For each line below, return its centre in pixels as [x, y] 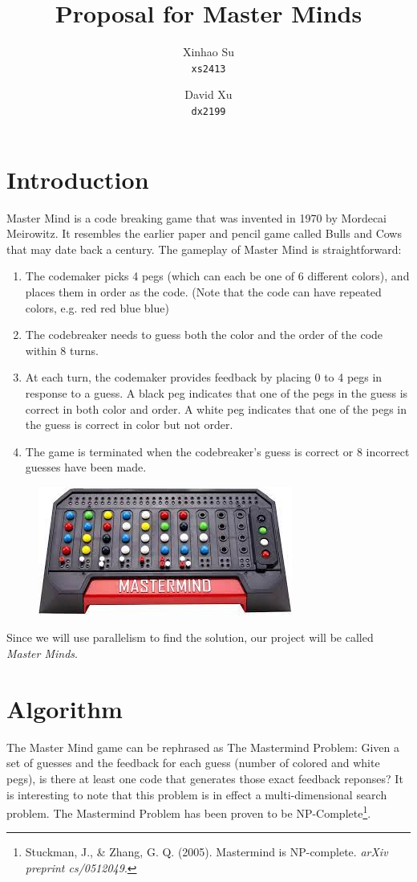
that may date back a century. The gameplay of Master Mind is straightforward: [204, 249]
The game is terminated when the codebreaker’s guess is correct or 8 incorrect [217, 451]
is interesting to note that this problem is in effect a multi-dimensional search [197, 794]
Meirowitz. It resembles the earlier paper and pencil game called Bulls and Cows [204, 233]
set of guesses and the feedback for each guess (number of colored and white [193, 763]
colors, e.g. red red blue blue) [97, 307]
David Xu [208, 94]
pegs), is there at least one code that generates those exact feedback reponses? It [205, 778]
